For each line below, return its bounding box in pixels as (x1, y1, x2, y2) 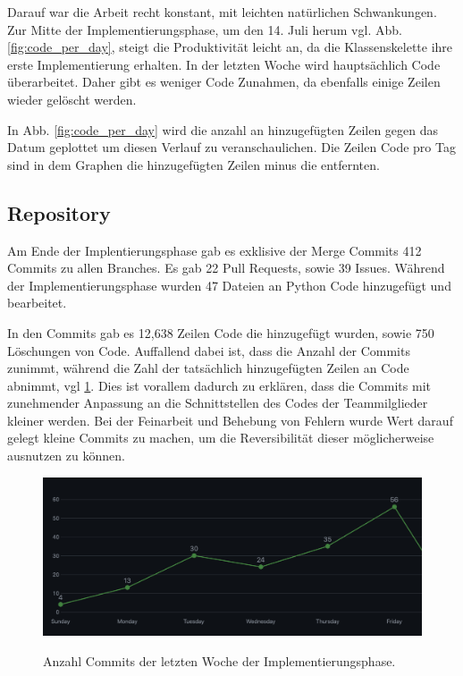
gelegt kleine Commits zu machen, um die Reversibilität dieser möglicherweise (7, 428, 434, 447)
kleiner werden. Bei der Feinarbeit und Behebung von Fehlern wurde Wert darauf (7, 410, 453, 429)
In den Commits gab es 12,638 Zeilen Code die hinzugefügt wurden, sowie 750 (7, 323, 434, 342)
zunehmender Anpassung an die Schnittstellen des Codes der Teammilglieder (7, 393, 428, 412)
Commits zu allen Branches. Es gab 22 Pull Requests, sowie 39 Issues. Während (7, 258, 445, 277)
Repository (7, 199, 111, 226)
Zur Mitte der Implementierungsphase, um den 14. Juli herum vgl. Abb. (7, 20, 402, 38)
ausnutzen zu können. (7, 446, 125, 465)
